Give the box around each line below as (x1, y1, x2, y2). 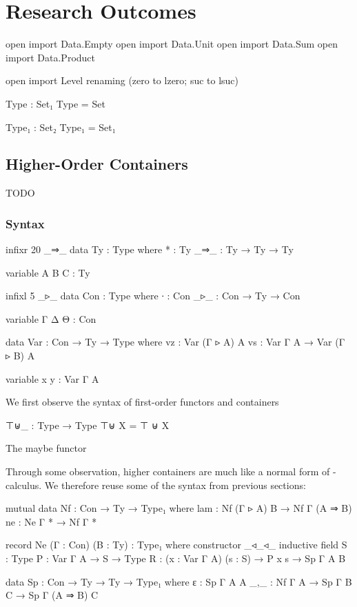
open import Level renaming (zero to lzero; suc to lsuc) (6, 73, 239, 88)
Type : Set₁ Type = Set (6, 96, 105, 110)
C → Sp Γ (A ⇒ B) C (6, 588, 99, 602)
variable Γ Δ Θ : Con (6, 311, 96, 326)
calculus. (6, 477, 42, 492)
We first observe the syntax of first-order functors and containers (6, 395, 279, 409)
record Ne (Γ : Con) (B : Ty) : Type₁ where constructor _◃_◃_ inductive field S (6, 537, 347, 552)
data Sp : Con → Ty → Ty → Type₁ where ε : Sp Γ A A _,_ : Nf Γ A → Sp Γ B (6, 574, 352, 588)
